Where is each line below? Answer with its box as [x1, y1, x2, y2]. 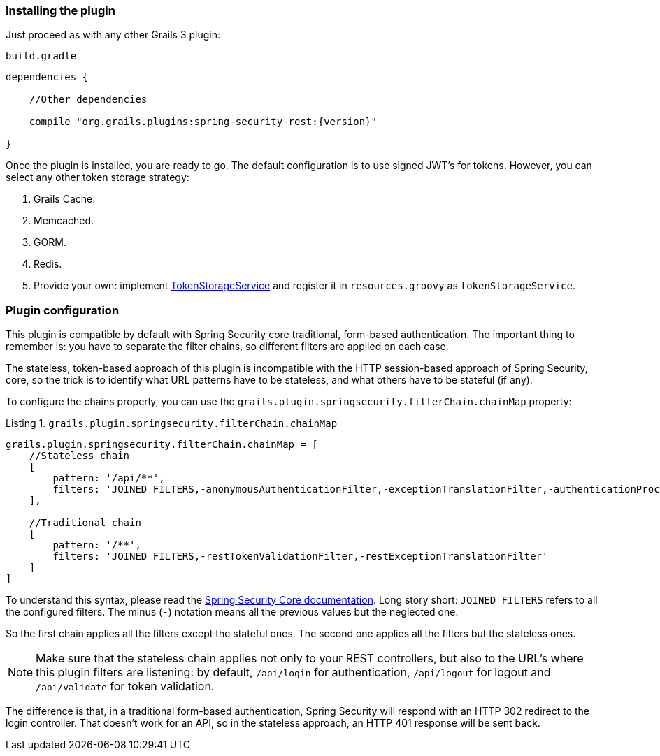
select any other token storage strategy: [6, 171, 189, 184]
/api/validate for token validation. [36, 679, 215, 694]
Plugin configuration [6, 303, 120, 317]
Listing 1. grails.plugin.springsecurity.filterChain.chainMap [6, 417, 338, 430]
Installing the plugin [6, 3, 115, 17]
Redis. [34, 258, 62, 270]
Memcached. [34, 215, 94, 227]
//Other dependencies [29, 94, 148, 106]
